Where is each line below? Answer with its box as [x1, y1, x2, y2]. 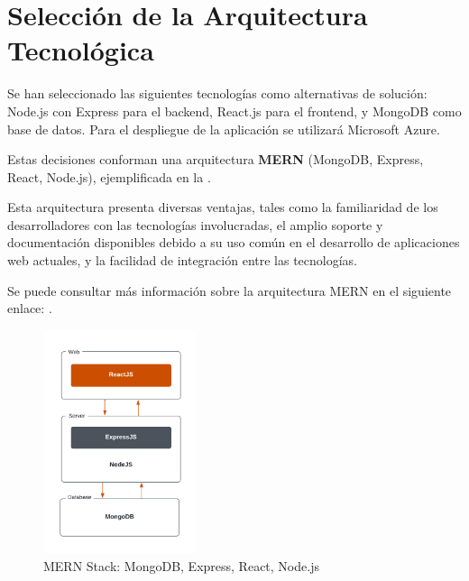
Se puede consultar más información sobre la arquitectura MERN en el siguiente [7, 281, 452, 300]
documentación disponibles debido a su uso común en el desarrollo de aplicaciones [7, 233, 460, 252]
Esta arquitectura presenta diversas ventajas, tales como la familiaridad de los [7, 198, 438, 217]
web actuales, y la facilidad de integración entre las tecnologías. [7, 251, 358, 270]
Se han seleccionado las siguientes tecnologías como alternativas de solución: [7, 84, 428, 103]
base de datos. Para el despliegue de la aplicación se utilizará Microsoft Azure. [7, 119, 440, 138]
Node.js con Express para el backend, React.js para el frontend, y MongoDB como [7, 101, 462, 120]
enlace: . [7, 299, 52, 318]
